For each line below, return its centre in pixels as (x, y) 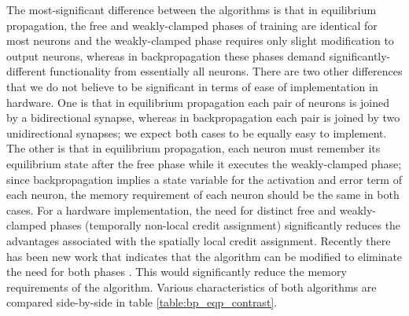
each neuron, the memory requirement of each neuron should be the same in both (203, 195)
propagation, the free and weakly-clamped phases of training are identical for (192, 25)
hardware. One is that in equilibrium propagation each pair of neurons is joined (198, 102)
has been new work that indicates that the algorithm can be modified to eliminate (204, 256)
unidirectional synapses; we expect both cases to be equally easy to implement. (197, 132)
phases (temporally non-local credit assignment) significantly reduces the (225, 225)
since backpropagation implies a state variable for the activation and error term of (204, 179)
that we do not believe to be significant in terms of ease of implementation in (192, 86)
